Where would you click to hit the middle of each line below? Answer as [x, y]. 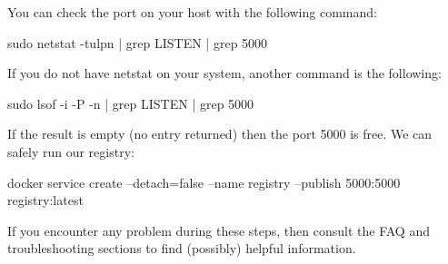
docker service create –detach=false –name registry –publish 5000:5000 [204, 182]
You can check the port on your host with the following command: [192, 12]
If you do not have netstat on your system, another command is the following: [224, 73]
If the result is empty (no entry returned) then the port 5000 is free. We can [220, 134]
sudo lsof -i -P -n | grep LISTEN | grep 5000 [131, 103]
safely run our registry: [71, 151]
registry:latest [45, 200]
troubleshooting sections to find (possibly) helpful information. [182, 248]
